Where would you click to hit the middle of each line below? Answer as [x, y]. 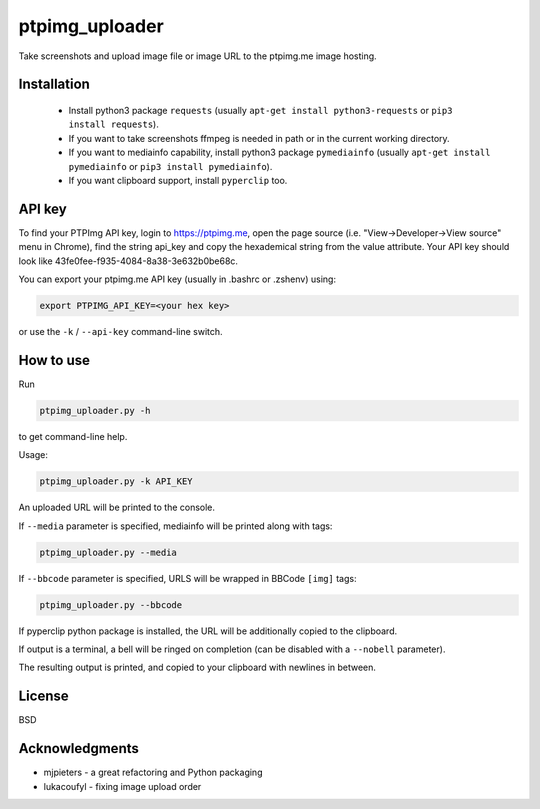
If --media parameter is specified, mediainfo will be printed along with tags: [175, 526]
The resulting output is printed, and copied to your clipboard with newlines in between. [197, 667]
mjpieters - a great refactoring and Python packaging [153, 772]
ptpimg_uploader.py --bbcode [111, 604]
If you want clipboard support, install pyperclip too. [178, 180]
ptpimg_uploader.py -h [95, 410]
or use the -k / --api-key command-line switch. [121, 331]
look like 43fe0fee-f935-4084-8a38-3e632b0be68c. [128, 261]
